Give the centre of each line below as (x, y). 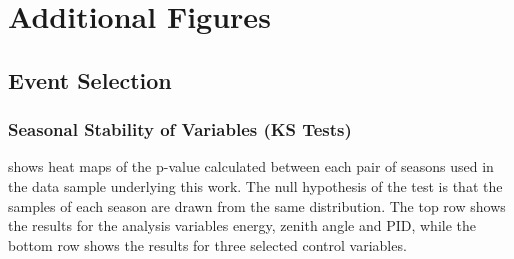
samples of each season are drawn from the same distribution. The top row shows (257, 205)
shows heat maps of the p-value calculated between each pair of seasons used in (251, 166)
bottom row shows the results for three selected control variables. (207, 244)
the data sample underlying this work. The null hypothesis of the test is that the (255, 185)
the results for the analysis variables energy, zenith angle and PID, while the (242, 225)
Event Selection (90, 79)
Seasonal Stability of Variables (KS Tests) (180, 129)
